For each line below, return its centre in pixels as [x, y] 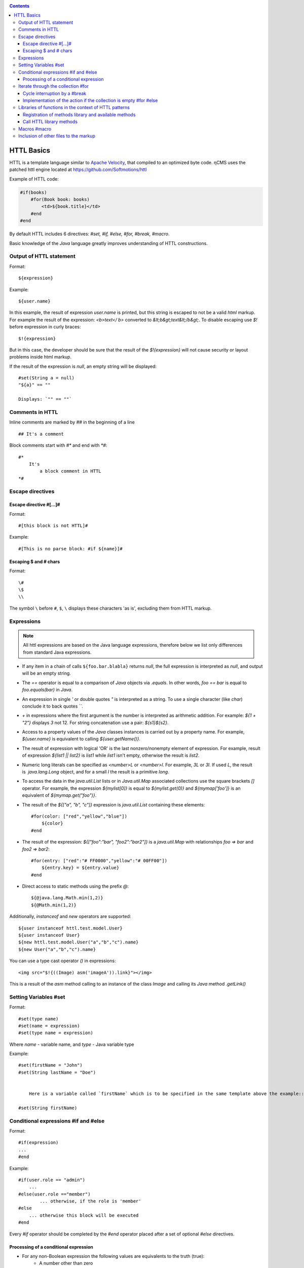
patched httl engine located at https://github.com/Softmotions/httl [78, 169]
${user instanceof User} [49, 935]
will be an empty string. [46, 673]
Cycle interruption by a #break [54, 93]
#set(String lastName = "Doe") [57, 1072]
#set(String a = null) [47, 378]
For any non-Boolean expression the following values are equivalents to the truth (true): [113, 1256]
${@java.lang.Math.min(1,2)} [67, 898]
